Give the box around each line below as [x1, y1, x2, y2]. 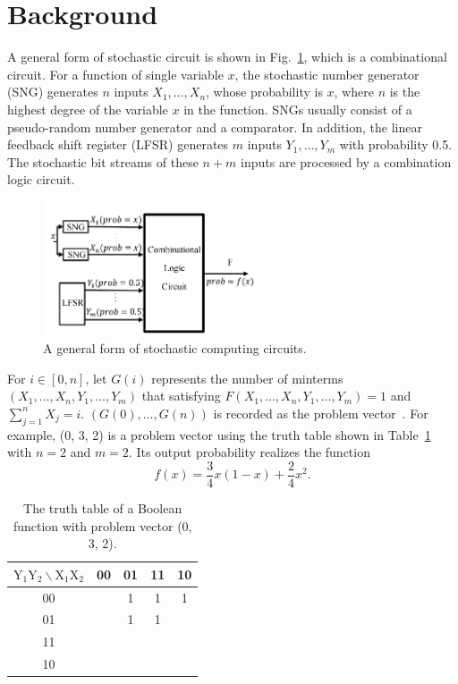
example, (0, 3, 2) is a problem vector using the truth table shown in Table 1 [7, 425, 431, 443]
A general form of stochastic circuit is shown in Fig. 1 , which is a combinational [7, 47, 447, 66]
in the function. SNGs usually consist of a [183, 99, 412, 118]
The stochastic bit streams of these [7, 152, 199, 171]
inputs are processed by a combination [241, 152, 452, 171]
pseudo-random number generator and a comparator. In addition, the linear [7, 117, 422, 136]
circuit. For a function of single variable [7, 64, 224, 83]
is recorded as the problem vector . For [213, 403, 428, 422]
